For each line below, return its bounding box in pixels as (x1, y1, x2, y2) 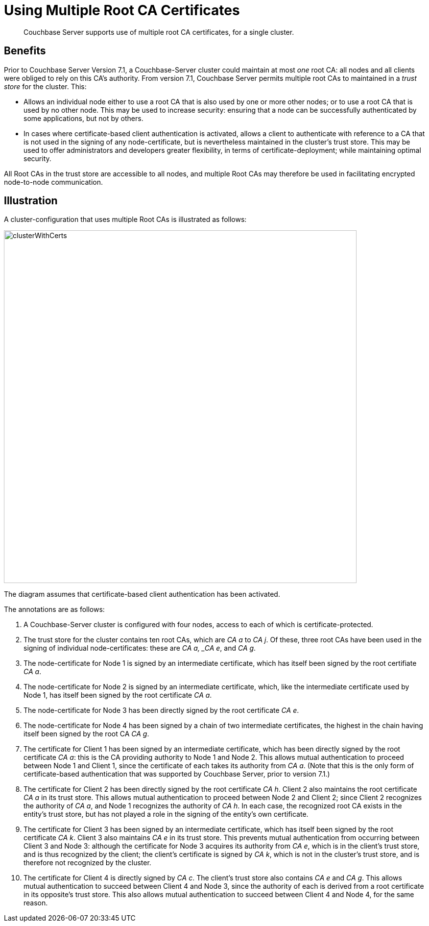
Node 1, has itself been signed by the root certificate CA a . (24, 691, 212, 700)
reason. (24, 899, 48, 907)
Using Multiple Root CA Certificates (4, 2, 240, 19)
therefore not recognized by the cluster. (24, 858, 151, 867)
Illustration (4, 195, 58, 207)
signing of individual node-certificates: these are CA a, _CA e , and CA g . (24, 644, 256, 653)
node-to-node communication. (4, 177, 103, 186)
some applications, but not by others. (24, 114, 143, 122)
